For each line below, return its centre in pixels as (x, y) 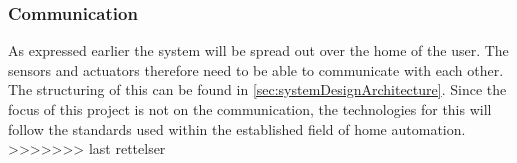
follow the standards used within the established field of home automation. (237, 128)
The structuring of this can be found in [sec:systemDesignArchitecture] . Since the (257, 89)
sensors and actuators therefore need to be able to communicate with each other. (256, 69)
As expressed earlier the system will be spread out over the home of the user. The (258, 50)
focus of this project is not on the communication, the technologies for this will (250, 109)
